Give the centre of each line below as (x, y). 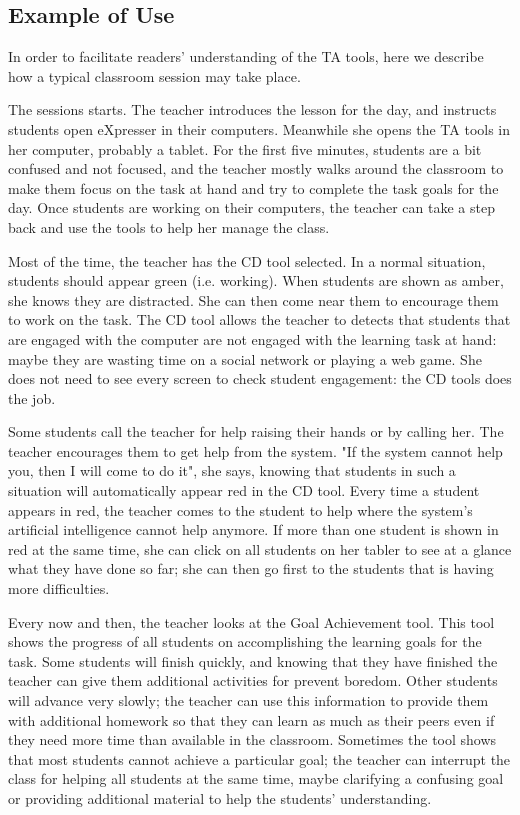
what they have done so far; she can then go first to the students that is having (251, 568)
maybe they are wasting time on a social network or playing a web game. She (245, 358)
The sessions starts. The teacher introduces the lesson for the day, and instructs (252, 109)
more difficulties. (59, 588)
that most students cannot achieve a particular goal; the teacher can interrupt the (259, 758)
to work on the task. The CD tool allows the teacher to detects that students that (259, 319)
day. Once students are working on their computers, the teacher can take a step (251, 207)
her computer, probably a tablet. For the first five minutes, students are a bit (245, 148)
